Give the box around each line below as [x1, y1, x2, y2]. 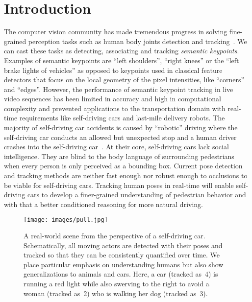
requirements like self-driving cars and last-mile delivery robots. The [19, 113, 225, 123]
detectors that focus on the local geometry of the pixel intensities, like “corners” [4, 74, 245, 85]
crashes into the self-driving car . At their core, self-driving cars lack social [4, 141, 229, 152]
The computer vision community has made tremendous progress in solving [4, 26, 227, 37]
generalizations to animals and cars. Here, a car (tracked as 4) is [24, 269, 218, 279]
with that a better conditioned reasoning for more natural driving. [4, 199, 203, 209]
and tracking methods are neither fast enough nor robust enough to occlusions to [4, 170, 248, 181]
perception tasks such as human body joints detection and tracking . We [28, 36, 247, 46]
